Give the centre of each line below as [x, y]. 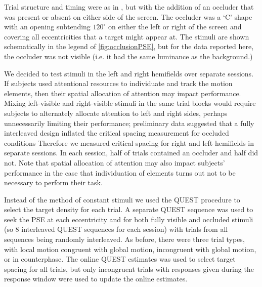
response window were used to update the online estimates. [96, 279]
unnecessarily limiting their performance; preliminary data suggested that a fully [129, 123]
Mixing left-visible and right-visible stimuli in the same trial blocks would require [130, 103]
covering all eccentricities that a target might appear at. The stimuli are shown [127, 36]
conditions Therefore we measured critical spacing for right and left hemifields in [129, 142]
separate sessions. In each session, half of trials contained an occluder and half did [131, 153]
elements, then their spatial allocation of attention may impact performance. [123, 93]
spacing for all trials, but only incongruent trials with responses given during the [129, 269]
